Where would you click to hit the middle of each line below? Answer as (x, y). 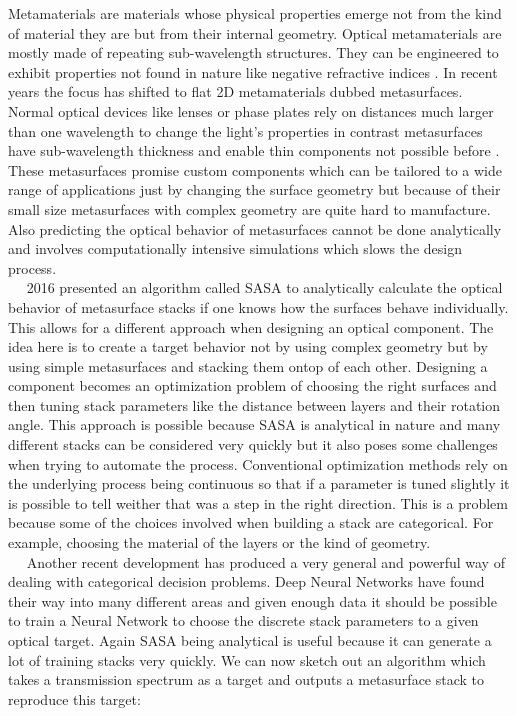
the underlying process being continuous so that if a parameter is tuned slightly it (259, 483)
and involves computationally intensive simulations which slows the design (235, 248)
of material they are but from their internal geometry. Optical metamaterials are (255, 32)
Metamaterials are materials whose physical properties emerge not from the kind (255, 13)
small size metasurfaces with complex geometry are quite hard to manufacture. (249, 208)
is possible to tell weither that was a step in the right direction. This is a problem (258, 502)
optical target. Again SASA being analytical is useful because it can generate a (250, 640)
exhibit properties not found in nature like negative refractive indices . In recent (253, 71)
